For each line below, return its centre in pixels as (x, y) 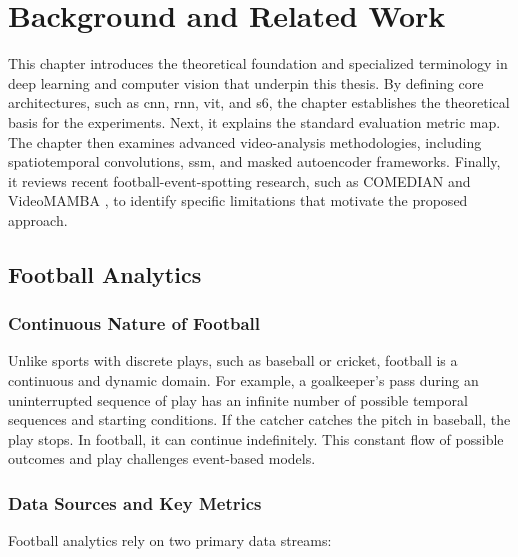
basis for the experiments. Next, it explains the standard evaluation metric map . (254, 121)
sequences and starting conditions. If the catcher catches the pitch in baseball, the (259, 419)
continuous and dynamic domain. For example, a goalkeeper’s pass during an (243, 380)
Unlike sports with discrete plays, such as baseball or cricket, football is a (233, 360)
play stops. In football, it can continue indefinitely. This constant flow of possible (256, 438)
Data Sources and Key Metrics (135, 502)
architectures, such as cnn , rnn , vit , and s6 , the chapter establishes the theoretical (259, 102)
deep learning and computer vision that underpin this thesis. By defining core (246, 82)
